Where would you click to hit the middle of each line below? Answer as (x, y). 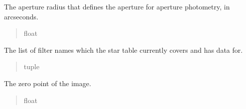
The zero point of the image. (48, 83)
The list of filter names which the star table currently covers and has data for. (123, 50)
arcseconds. (21, 16)
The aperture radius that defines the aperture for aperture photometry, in (117, 6)
